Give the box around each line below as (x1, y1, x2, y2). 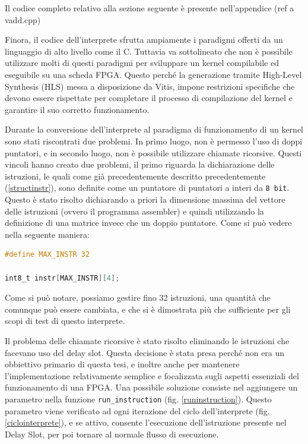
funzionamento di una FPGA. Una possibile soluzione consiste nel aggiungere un (5, 381, 298, 393)
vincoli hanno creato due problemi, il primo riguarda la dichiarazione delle (5, 158, 275, 171)
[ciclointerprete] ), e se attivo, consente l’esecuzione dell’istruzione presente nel (5, 416, 287, 429)
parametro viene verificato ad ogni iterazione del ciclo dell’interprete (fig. (5, 404, 270, 417)
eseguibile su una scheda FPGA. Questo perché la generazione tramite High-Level (5, 68, 302, 80)
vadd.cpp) (5, 13, 41, 26)
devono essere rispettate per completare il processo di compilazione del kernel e (5, 92, 293, 104)
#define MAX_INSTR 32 (5, 250, 90, 259)
